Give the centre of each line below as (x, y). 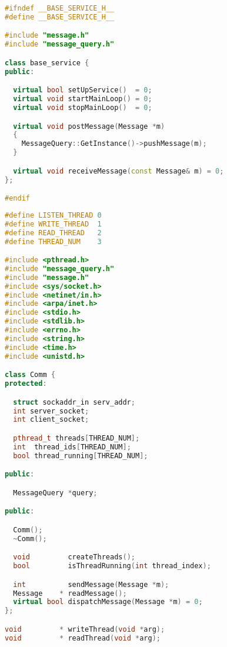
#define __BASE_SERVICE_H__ (60, 17)
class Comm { (30, 375)
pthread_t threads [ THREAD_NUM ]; (76, 438)
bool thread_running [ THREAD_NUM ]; (81, 456)
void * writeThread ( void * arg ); (85, 629)
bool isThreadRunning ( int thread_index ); (112, 566)
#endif (17, 199)
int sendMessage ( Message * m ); (91, 584)
